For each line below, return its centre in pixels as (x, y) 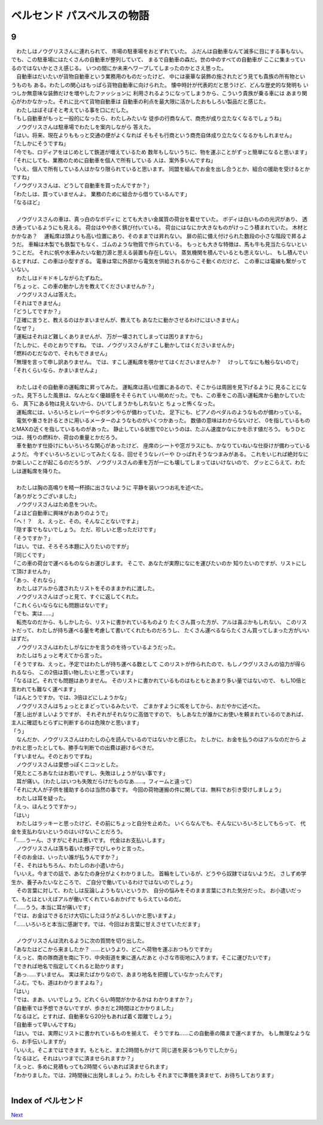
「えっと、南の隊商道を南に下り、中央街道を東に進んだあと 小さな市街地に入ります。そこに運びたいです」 (142, 958)
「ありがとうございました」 (45, 496)
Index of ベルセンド (47, 1100)
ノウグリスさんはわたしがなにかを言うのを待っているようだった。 (97, 647)
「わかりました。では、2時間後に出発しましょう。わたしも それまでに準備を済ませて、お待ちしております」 (144, 1075)
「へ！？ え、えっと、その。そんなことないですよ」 (76, 521)
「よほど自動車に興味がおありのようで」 (61, 513)
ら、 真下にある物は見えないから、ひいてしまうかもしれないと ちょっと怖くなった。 (115, 404)
